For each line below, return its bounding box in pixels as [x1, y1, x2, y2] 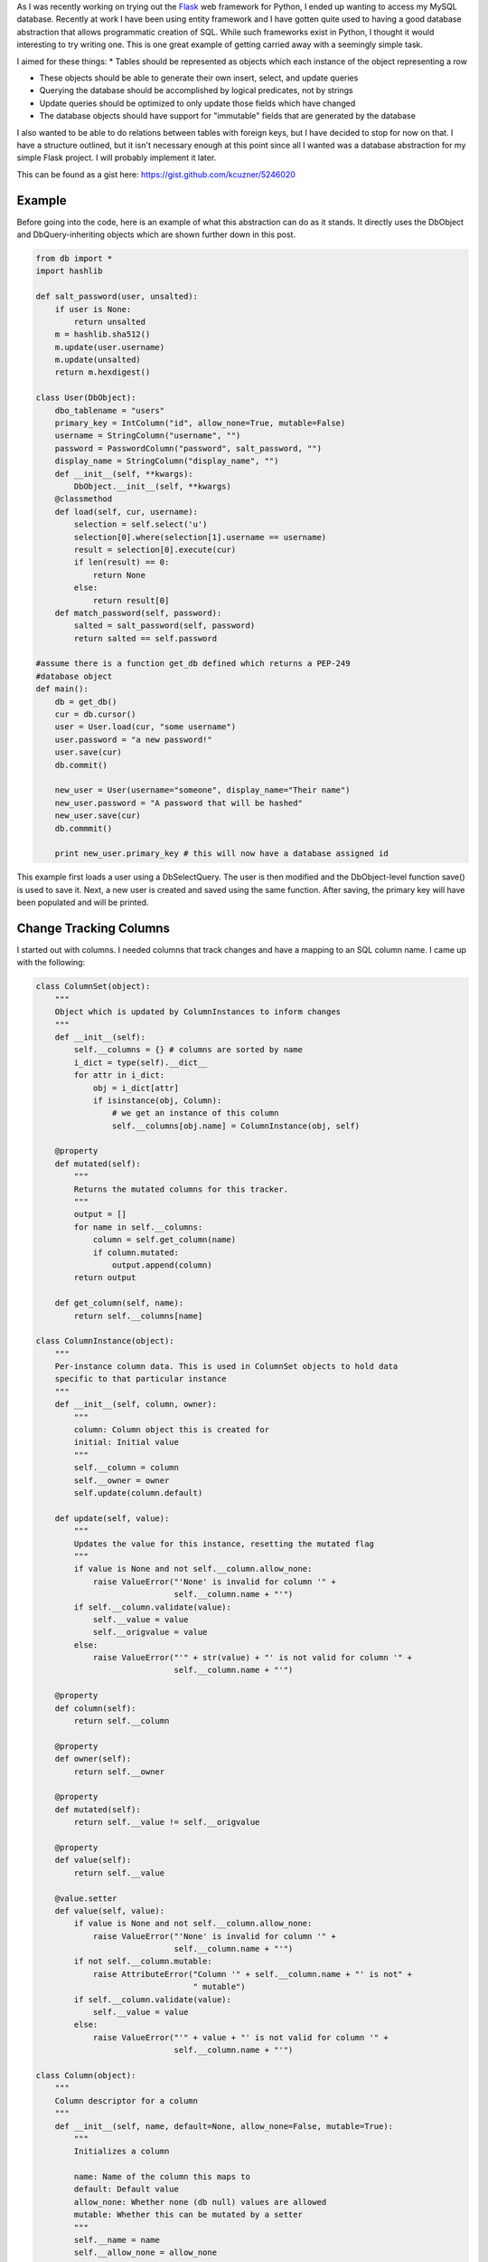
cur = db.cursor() [54, 709, 136, 719]
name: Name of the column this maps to [73, 2172, 250, 2182]
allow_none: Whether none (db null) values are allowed [73, 2197, 327, 2207]
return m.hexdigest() [54, 367, 151, 377]
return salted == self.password [73, 633, 217, 643]
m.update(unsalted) [54, 355, 142, 366]
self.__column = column [73, 1462, 180, 1473]
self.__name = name [73, 2235, 160, 2246]
